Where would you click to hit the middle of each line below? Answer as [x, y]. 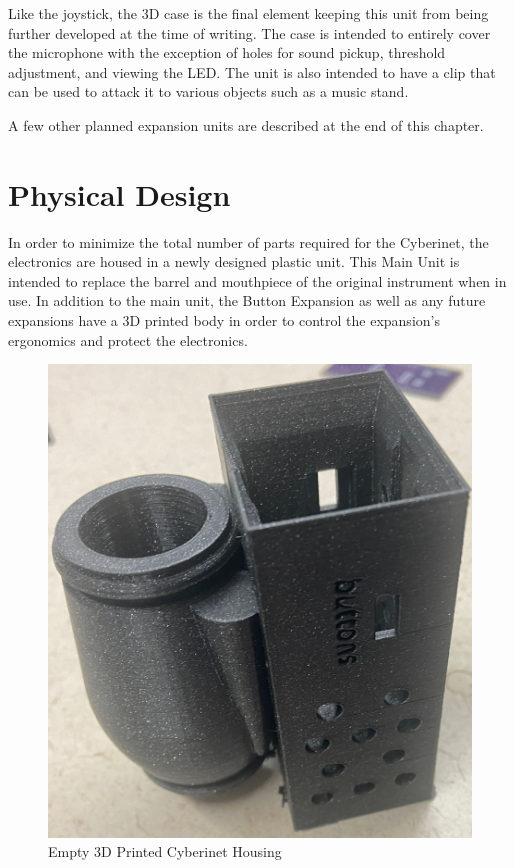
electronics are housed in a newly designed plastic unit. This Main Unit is [234, 261]
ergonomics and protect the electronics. [128, 339]
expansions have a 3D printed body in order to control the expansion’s [224, 320]
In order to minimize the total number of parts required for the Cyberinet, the [248, 241]
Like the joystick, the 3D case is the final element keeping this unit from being [248, 13]
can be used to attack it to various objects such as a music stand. [208, 91]
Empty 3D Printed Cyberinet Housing [165, 851]
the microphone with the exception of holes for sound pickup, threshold [227, 52]
